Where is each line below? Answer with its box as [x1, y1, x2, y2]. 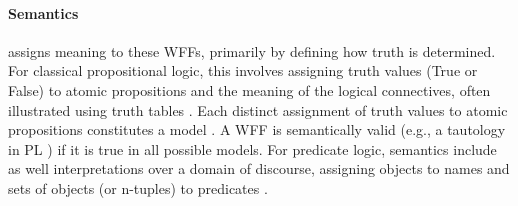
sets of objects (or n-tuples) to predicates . [8, 177, 268, 198]
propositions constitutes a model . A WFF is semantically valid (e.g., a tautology [8, 119, 506, 140]
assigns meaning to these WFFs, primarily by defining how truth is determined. [8, 40, 496, 61]
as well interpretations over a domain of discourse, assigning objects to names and [8, 158, 510, 179]
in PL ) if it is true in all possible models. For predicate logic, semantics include [8, 138, 497, 159]
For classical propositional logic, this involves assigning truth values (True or [8, 60, 478, 81]
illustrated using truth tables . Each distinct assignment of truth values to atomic [8, 99, 508, 120]
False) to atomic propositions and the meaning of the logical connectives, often [8, 79, 491, 100]
